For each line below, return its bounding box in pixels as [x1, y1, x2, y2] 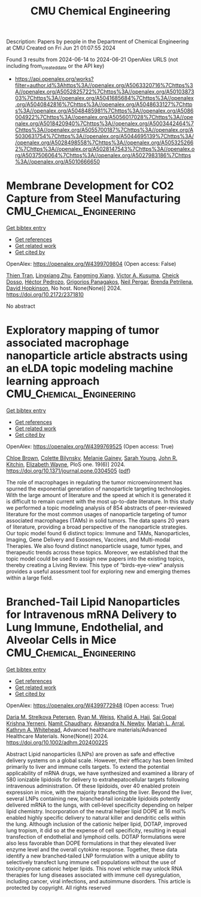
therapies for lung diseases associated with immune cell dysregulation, [6, 871, 181, 878]
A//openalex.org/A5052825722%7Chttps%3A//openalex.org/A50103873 [14, 88, 194, 95]
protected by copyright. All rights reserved [6, 884, 111, 891]
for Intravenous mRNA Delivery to [6, 608, 177, 622]
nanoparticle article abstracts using [6, 349, 188, 363]
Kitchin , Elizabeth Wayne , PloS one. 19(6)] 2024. [6, 460, 126, 468]
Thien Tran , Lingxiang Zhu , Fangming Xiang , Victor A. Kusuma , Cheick [6, 271, 179, 279]
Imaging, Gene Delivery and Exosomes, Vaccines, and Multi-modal [6, 536, 170, 543]
